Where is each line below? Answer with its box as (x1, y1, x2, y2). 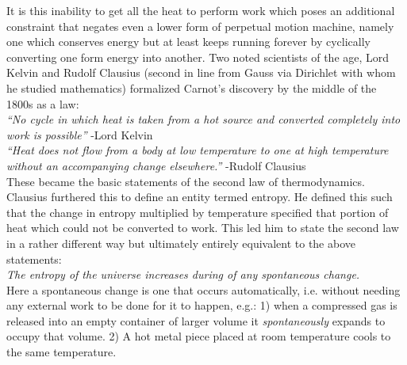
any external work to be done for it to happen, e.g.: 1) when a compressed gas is (6, 297, 397, 314)
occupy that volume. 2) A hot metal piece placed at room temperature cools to (6, 328, 391, 344)
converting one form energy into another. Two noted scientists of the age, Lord (6, 48, 390, 65)
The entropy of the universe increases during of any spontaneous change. (6, 266, 360, 283)
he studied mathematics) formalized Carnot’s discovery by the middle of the (6, 79, 377, 96)
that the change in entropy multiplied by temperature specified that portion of (6, 203, 389, 220)
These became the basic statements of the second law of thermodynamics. (6, 173, 365, 189)
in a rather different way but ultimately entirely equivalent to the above (6, 234, 355, 251)
